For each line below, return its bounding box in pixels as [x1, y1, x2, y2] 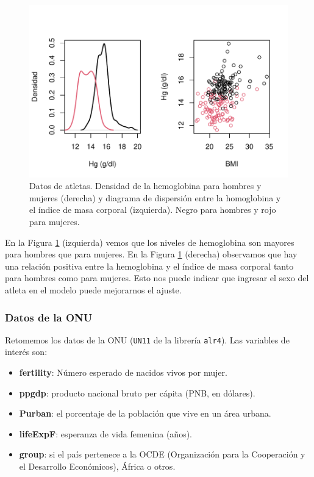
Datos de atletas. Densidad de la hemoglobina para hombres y [29, 179, 262, 192]
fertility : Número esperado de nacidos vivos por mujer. [19, 366, 227, 379]
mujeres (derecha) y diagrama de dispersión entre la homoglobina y [29, 191, 281, 204]
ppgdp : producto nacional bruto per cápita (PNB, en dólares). [19, 386, 255, 399]
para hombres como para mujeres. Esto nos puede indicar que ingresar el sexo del [5, 271, 309, 284]
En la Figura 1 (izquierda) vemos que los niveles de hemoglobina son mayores [5, 235, 294, 248]
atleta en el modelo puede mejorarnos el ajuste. [5, 284, 182, 296]
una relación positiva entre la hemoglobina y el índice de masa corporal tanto [5, 259, 294, 272]
